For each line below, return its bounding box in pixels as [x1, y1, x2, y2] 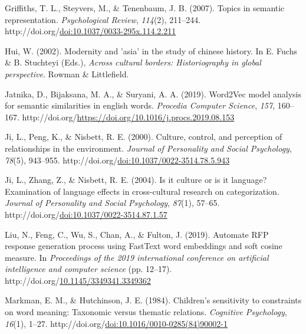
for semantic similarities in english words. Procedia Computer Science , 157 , [5, 99, 275, 112]
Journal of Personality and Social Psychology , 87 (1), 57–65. [5, 197, 220, 209]
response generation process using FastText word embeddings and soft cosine [5, 240, 282, 252]
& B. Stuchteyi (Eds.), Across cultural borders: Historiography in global [5, 56, 261, 68]
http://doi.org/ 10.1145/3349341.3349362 [5, 274, 151, 286]
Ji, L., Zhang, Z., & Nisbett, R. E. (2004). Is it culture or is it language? [5, 173, 267, 186]
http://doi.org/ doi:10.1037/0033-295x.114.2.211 [5, 25, 176, 37]
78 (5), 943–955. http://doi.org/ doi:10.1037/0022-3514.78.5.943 [5, 153, 230, 166]
